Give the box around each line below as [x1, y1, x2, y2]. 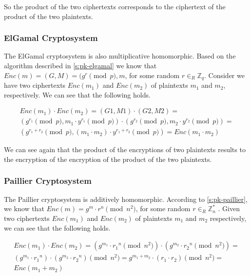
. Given [218, 203, 240, 214]
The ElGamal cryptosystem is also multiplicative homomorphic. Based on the [4, 51, 236, 61]
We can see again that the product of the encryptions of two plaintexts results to [4, 144, 246, 155]
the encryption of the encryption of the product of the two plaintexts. [4, 154, 212, 164]
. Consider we [204, 70, 245, 80]
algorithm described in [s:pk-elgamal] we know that [4, 60, 157, 70]
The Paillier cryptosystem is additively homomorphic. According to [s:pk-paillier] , [4, 194, 248, 204]
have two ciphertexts [4, 80, 66, 90]
